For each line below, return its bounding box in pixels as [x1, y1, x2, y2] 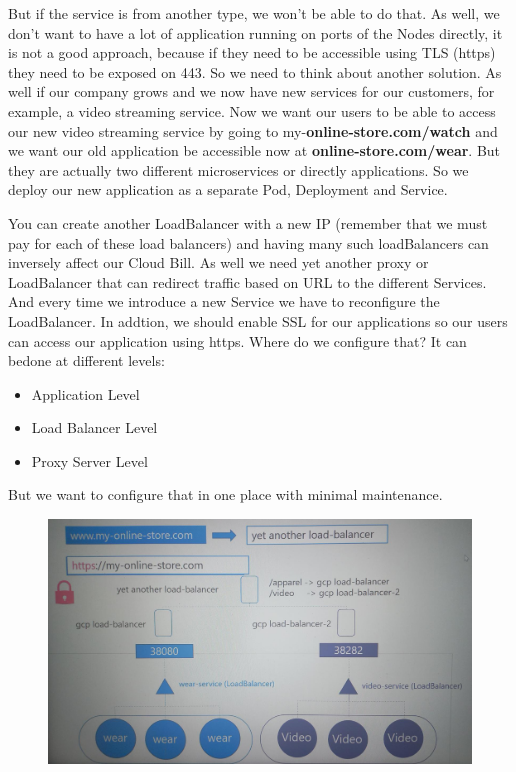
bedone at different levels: [8, 350, 165, 371]
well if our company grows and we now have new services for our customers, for [8, 81, 495, 102]
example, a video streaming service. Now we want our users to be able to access [8, 100, 496, 121]
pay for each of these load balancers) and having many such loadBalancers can [8, 232, 489, 253]
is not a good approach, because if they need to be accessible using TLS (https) [8, 42, 496, 63]
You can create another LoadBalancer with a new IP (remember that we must [8, 212, 488, 233]
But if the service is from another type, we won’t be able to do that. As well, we [8, 3, 500, 23]
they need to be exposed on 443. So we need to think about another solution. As [8, 61, 502, 82]
